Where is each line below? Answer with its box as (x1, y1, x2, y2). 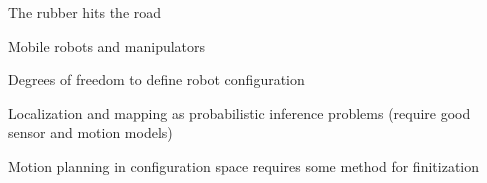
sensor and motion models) (8, 122, 173, 143)
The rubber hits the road (8, 2, 162, 22)
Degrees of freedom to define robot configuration (8, 69, 305, 90)
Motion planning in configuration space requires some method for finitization (8, 155, 480, 176)
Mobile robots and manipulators (8, 35, 206, 56)
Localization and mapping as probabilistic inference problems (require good (8, 102, 471, 123)
